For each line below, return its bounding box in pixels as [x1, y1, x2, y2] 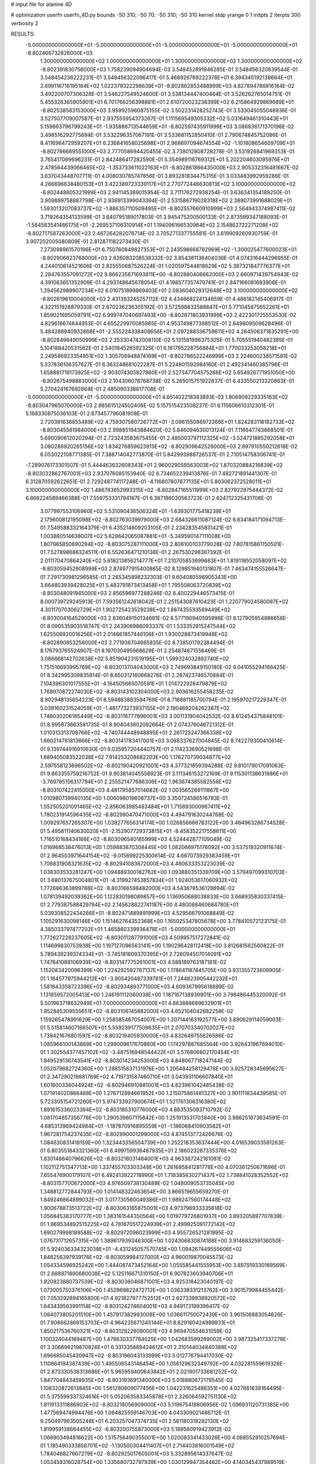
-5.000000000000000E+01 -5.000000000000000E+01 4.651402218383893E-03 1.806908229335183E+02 [25, 394, 288, 401]
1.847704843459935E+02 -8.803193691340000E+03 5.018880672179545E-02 [40, 1376, 233, 1383]
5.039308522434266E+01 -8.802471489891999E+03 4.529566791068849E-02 [40, 909, 234, 916]
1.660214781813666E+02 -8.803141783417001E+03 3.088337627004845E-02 [40, 737, 229, 744]
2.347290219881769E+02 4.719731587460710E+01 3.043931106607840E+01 [47, 1073, 233, 1080]
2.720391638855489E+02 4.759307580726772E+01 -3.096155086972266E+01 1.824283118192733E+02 [40, 418, 295, 425]
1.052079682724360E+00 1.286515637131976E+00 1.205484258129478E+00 [40, 1065, 229, 1072]
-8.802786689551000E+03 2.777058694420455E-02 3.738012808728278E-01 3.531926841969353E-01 [40, 148, 295, 155]
